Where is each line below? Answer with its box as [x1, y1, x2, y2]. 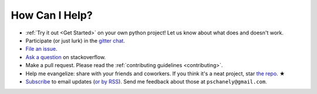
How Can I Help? [11, 9, 93, 22]
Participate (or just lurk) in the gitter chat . [25, 37, 126, 44]
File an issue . [25, 46, 58, 53]
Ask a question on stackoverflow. [25, 53, 106, 61]
